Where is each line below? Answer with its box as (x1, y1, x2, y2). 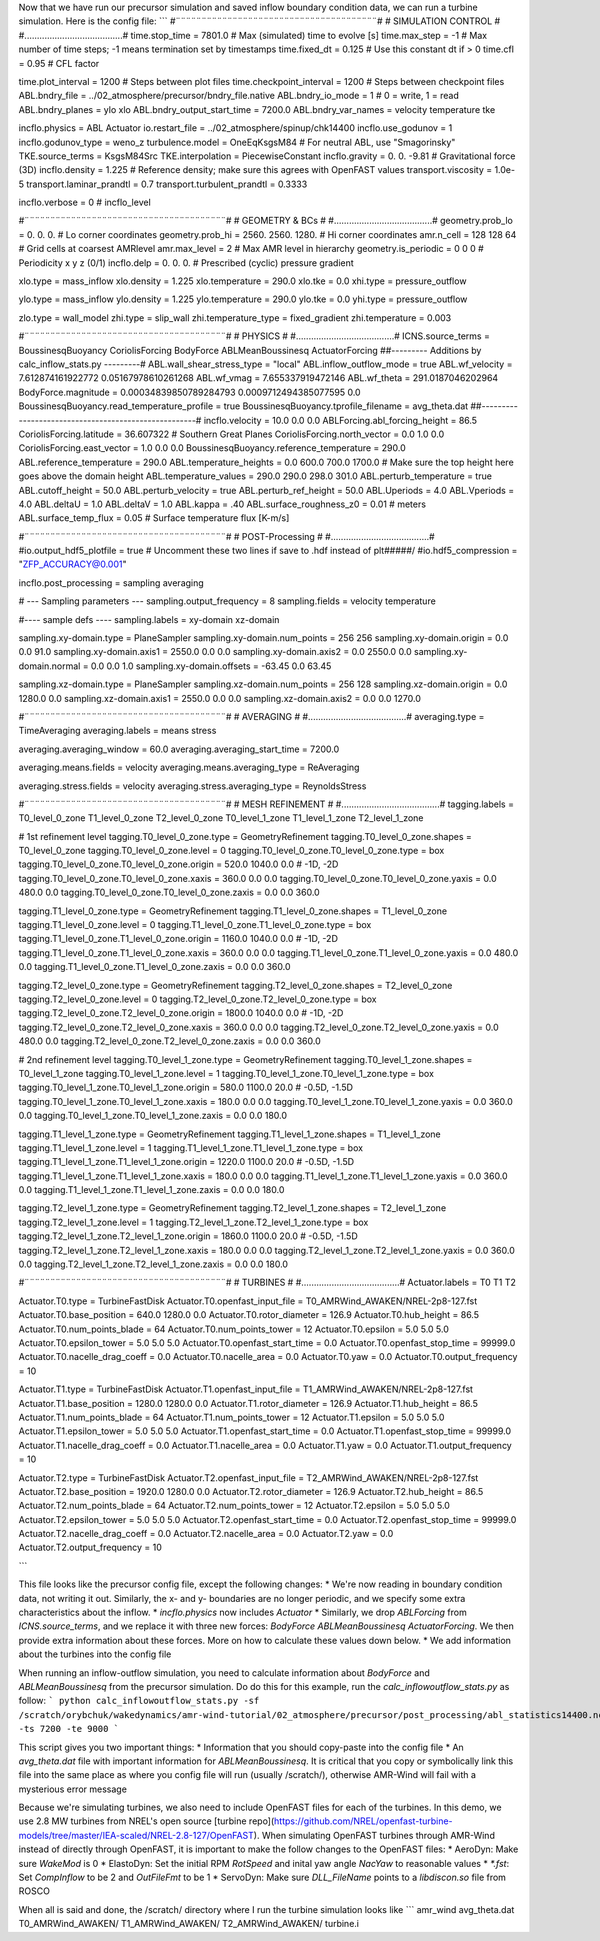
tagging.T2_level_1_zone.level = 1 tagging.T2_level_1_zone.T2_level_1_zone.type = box (18, 1216, 369, 1228)
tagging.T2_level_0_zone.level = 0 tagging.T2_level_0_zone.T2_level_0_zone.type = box (18, 993, 377, 1005)
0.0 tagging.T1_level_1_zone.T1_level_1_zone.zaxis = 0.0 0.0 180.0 (18, 1184, 285, 1196)
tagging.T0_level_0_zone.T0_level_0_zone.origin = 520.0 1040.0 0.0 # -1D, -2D (18, 858, 339, 870)
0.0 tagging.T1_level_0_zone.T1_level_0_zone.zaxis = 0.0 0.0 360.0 (18, 961, 291, 973)
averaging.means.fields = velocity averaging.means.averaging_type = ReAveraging (18, 761, 360, 774)
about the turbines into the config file (18, 1648, 172, 1660)
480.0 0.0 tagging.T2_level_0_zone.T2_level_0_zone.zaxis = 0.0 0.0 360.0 (18, 1035, 322, 1047)
